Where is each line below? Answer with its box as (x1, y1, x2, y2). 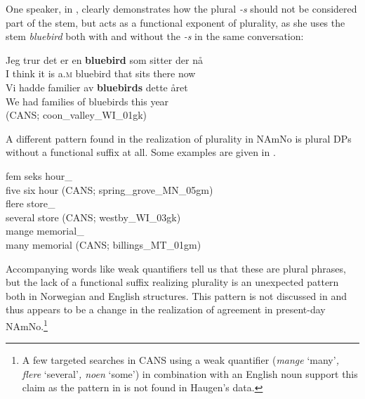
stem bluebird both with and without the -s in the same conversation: (6, 29, 304, 44)
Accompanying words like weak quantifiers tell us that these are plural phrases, (6, 261, 346, 275)
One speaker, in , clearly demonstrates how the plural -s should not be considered (6, 1, 357, 15)
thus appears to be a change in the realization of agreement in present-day (6, 302, 326, 317)
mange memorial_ (6, 223, 84, 238)
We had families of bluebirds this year (6, 93, 169, 108)
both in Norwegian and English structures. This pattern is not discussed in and (6, 288, 347, 303)
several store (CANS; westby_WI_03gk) (6, 209, 181, 224)
